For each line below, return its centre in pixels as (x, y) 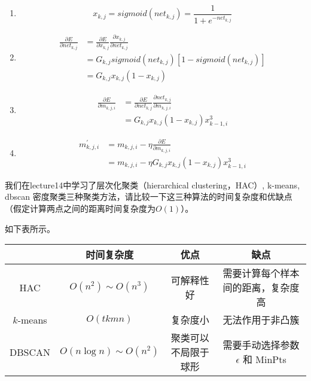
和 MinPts (264, 359)
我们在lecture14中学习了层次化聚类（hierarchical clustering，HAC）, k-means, (153, 185)
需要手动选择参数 (261, 345)
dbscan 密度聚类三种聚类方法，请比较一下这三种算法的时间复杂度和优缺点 (149, 196)
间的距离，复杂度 (261, 288)
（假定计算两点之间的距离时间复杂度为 (80, 208)
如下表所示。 (30, 228)
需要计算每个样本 (261, 273)
